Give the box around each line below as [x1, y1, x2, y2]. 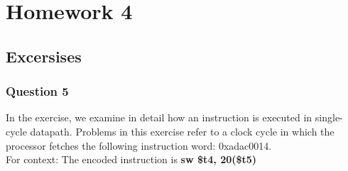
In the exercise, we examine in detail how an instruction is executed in [6, 110, 312, 125]
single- [315, 110, 343, 125]
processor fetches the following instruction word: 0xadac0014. [6, 138, 272, 153]
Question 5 [6, 82, 69, 100]
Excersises [6, 45, 82, 67]
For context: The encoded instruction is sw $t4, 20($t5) [6, 152, 257, 167]
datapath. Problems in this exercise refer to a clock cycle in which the [30, 123, 335, 138]
